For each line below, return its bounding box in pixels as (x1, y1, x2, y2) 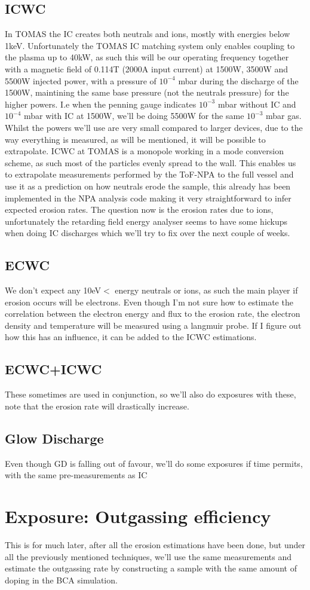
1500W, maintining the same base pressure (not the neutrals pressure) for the (5, 86, 289, 99)
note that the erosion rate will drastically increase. (5, 399, 189, 412)
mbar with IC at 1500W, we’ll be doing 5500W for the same (23, 109, 244, 122)
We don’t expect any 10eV (5, 284, 101, 296)
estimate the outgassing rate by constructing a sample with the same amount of (5, 562, 297, 574)
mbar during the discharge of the (178, 74, 299, 87)
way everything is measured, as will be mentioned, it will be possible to (5, 133, 266, 145)
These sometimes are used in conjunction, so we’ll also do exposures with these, (5, 388, 296, 401)
